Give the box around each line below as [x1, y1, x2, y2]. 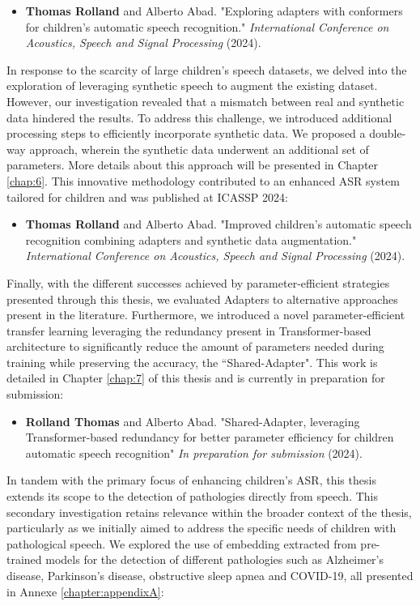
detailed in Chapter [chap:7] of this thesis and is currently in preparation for [6, 369, 385, 386]
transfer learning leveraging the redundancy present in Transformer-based [6, 322, 371, 339]
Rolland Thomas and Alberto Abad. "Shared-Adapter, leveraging [25, 412, 360, 429]
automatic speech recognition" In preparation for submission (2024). [25, 444, 363, 461]
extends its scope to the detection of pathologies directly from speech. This [6, 488, 379, 505]
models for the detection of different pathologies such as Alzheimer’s [45, 551, 384, 568]
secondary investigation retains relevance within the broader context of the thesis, [6, 503, 412, 520]
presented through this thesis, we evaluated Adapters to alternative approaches [6, 290, 398, 307]
